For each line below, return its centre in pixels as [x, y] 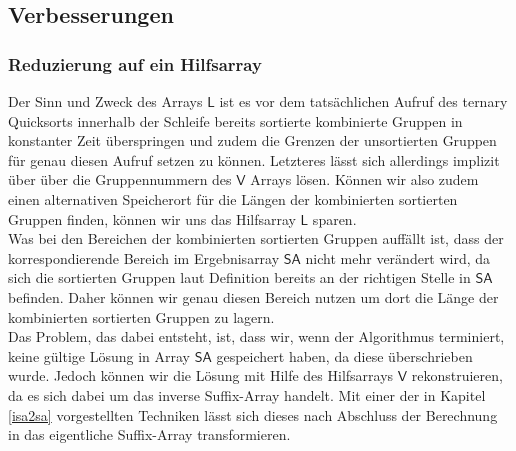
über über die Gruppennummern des [120, 179]
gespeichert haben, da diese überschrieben [344, 355]
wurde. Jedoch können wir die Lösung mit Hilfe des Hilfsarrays [201, 375]
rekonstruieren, [457, 375]
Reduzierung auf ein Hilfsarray [135, 63]
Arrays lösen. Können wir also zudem [364, 179]
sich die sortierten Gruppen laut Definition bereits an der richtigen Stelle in [239, 277]
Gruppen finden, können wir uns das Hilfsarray [152, 218]
